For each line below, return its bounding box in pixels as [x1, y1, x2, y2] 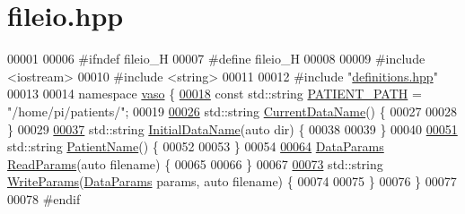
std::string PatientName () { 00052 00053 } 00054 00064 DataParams [7, 137, 384, 156]
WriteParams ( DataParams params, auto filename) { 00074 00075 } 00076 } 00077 [7, 172, 457, 191]
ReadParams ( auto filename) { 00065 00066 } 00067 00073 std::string [7, 154, 383, 173]
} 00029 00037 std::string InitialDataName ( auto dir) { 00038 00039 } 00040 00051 [7, 119, 458, 138]
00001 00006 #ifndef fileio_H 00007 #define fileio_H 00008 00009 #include [7, 49, 426, 68]
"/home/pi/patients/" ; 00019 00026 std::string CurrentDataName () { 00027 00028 [7, 101, 458, 120]
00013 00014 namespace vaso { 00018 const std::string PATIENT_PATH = [7, 84, 422, 103]
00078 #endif [7, 189, 81, 208]
